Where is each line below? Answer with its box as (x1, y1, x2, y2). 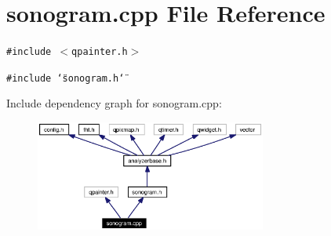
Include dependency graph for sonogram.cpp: (6, 95, 222, 111)
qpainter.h (71, 46, 128, 58)
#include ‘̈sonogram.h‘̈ (6, 72, 125, 84)
